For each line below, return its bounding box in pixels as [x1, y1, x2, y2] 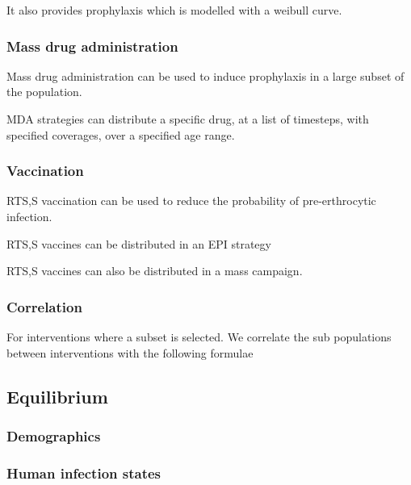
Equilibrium [6, 383, 108, 408]
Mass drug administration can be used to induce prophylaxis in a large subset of [6, 67, 405, 84]
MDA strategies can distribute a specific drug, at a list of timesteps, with [6, 111, 369, 127]
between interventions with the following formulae [6, 344, 254, 361]
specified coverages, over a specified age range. [6, 126, 235, 143]
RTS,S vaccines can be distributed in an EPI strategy [6, 235, 271, 252]
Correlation [6, 296, 82, 316]
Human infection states [6, 462, 161, 483]
